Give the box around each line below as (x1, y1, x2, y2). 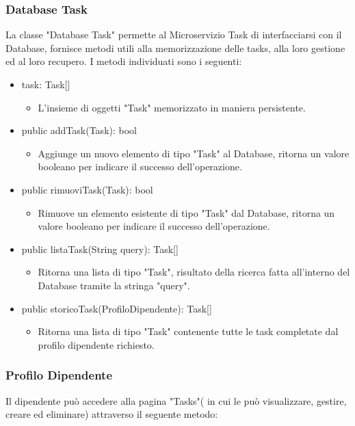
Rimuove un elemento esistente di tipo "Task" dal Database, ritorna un (38, 205, 335, 219)
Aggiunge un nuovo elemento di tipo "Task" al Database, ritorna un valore (38, 146, 350, 160)
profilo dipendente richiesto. (38, 337, 155, 351)
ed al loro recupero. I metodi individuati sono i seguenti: (5, 54, 242, 68)
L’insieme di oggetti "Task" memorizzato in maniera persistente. (38, 100, 306, 114)
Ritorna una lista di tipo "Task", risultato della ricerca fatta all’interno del (38, 265, 350, 279)
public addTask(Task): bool (21, 123, 137, 137)
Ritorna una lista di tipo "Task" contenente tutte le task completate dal (38, 324, 339, 338)
